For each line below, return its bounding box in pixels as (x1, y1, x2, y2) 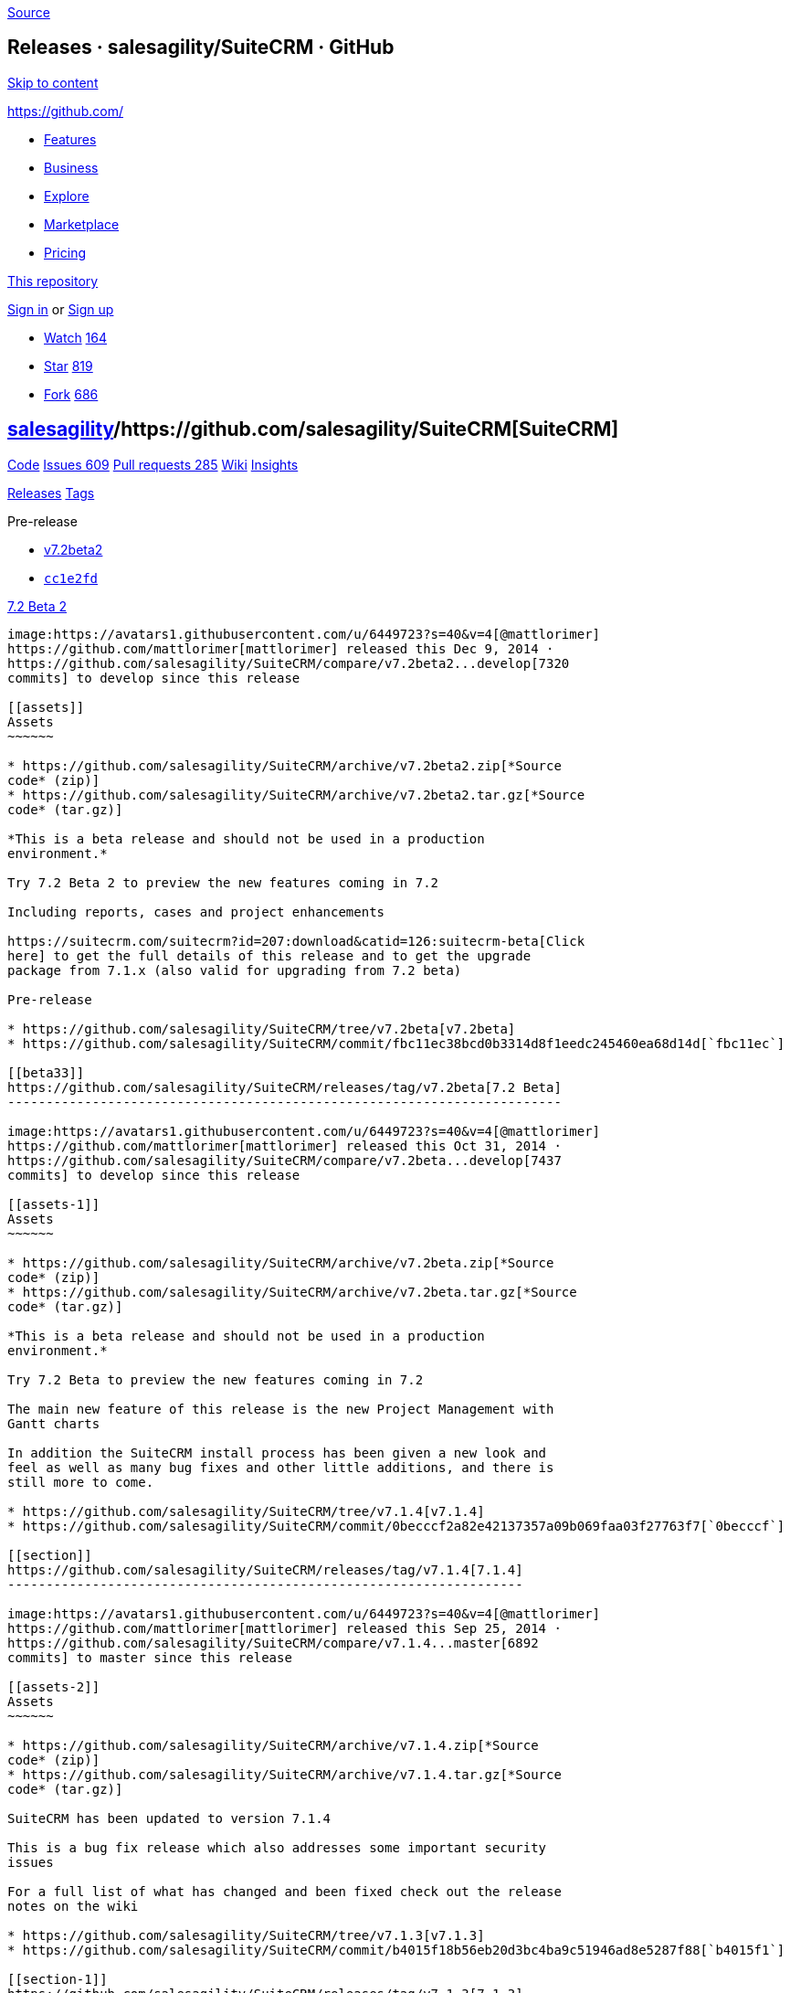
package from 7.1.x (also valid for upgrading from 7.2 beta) (7, 962, 462, 978)
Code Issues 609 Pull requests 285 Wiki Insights (7, 456, 299, 472)
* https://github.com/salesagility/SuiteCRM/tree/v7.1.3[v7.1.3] (7, 1927, 485, 1943)
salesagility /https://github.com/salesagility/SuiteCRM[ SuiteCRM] (7, 418, 619, 441)
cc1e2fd (44, 570, 99, 586)
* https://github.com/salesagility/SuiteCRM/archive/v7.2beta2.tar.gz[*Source (7, 787, 585, 802)
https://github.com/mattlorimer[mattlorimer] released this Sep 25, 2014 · (7, 1620, 562, 1636)
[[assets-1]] (7, 1196, 100, 1212)
